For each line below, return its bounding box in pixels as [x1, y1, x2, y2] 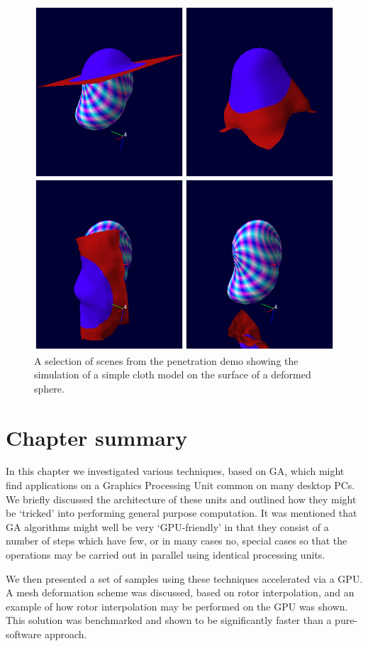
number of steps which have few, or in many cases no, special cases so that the [6, 533, 347, 548]
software [6, 626, 42, 641]
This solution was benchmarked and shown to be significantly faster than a [6, 613, 332, 628]
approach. [44, 626, 87, 641]
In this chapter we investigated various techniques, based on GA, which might [6, 464, 345, 478]
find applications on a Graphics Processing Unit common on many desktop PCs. [6, 478, 355, 493]
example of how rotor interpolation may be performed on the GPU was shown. [6, 598, 348, 613]
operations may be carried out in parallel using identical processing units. [6, 547, 325, 562]
